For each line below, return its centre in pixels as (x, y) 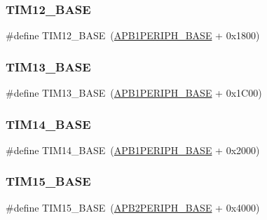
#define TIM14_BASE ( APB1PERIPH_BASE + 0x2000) (133, 150)
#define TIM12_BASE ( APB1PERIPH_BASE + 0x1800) (133, 35)
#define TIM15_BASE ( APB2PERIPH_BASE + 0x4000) (133, 207)
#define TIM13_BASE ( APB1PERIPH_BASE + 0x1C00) (134, 93)
